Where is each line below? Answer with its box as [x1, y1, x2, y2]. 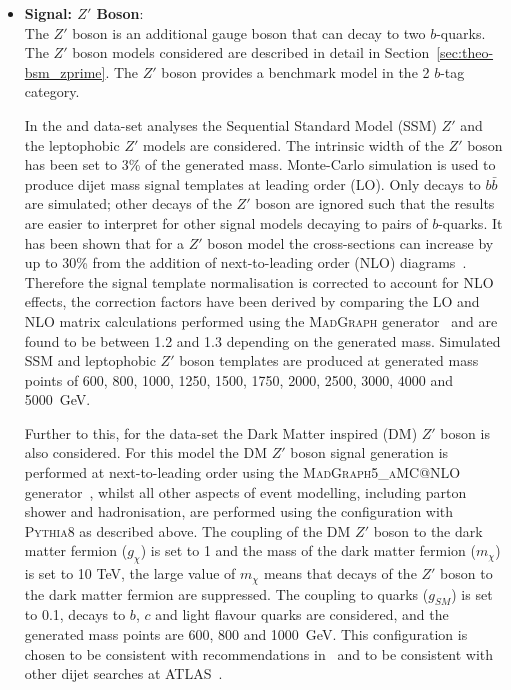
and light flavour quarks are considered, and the [155, 604, 449, 625]
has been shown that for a [24, 232, 185, 253]
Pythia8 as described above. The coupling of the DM [24, 520, 351, 541]
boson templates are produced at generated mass [179, 350, 479, 371]
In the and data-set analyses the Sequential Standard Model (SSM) [24, 114, 437, 135]
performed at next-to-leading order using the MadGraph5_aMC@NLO [24, 462, 461, 483]
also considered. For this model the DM [24, 442, 267, 463]
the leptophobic [24, 134, 120, 155]
